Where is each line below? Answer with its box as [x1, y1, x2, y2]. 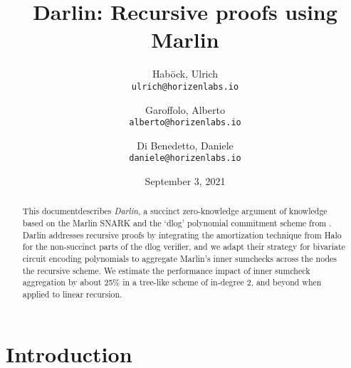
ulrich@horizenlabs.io [131, 81, 239, 92]
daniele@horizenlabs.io [129, 153, 241, 164]
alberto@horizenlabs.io [129, 117, 241, 128]
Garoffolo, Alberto [145, 102, 225, 117]
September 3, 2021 [145, 174, 226, 189]
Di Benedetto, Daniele [137, 137, 234, 152]
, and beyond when [251, 276, 322, 288]
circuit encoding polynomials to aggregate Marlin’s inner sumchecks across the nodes [22, 253, 337, 265]
